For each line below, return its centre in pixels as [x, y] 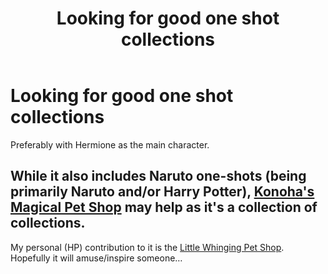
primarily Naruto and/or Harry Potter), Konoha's [162, 192]
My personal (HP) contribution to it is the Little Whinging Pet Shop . [147, 247]
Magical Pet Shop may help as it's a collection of [164, 207]
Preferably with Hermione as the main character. [110, 144]
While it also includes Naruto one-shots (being [158, 176]
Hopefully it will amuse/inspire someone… [96, 258]
